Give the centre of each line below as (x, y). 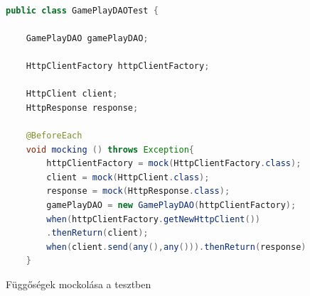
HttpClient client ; (72, 94)
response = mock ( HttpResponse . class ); (138, 191)
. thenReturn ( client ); (97, 233)
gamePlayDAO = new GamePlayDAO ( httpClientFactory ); (171, 205)
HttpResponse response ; (82, 108)
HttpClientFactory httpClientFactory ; (118, 66)
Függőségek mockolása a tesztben (79, 284)
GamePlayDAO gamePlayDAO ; (87, 38)
